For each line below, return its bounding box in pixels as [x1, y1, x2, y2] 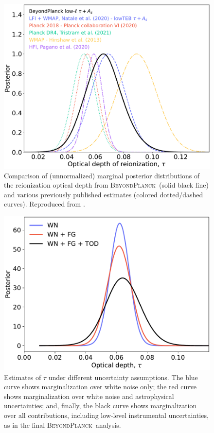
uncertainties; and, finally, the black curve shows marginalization [4, 400, 197, 411]
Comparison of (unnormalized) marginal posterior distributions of [4, 170, 200, 180]
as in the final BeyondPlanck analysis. [4, 419, 121, 430]
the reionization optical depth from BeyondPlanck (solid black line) [4, 180, 209, 190]
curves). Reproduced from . [4, 199, 85, 209]
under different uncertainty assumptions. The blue [48, 372, 198, 382]
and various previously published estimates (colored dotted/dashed [4, 189, 203, 199]
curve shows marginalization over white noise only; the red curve [4, 381, 196, 392]
